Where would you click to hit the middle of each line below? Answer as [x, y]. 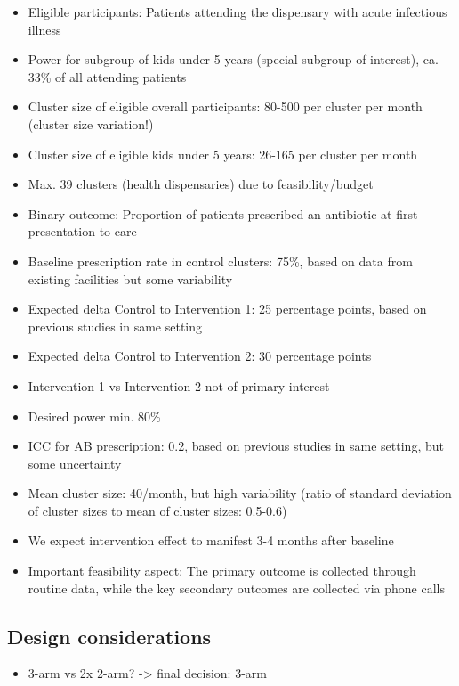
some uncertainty [75, 463]
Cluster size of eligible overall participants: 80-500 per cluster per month [225, 106]
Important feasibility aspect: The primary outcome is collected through [222, 571]
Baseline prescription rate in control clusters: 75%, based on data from [220, 261]
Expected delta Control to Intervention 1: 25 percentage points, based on [227, 309]
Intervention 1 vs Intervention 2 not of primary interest [179, 385]
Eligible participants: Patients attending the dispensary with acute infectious [238, 12]
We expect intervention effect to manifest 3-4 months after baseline [211, 540]
